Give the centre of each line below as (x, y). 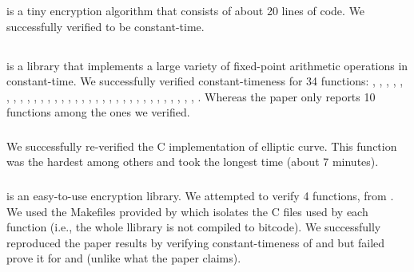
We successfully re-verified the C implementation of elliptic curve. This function (202, 146)
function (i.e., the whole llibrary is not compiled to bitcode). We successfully (194, 227)
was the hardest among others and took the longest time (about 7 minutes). (193, 162)
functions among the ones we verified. (98, 112)
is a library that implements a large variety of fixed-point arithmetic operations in (207, 65)
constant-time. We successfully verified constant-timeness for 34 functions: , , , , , (205, 81)
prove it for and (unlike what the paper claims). (124, 258)
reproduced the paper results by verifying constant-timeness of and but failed (196, 242)
